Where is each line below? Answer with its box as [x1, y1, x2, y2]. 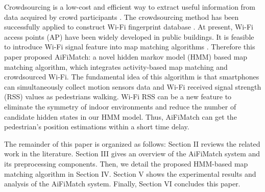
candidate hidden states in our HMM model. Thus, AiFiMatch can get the [4, 111, 237, 122]
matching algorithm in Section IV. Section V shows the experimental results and [4, 168, 256, 179]
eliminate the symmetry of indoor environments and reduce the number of [4, 101, 236, 112]
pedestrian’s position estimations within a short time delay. [4, 121, 189, 132]
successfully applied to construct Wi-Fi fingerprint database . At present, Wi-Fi [4, 21, 253, 32]
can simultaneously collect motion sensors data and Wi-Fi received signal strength [4, 81, 261, 92]
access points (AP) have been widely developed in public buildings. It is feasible [4, 31, 254, 42]
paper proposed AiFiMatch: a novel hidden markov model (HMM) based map [4, 51, 248, 62]
